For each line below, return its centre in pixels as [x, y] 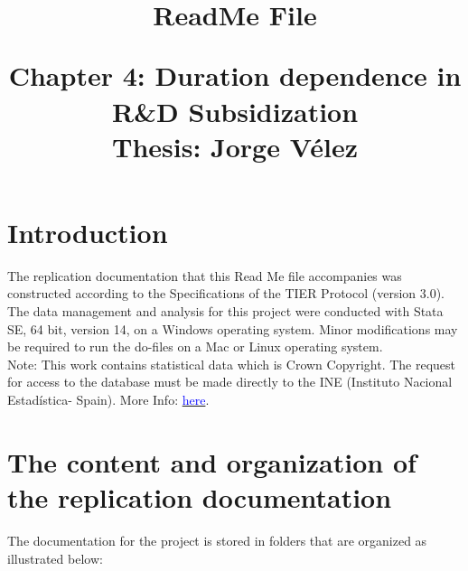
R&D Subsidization [235, 111]
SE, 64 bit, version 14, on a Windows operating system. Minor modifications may [233, 328]
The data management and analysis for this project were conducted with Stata [225, 311]
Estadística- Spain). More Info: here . [108, 400]
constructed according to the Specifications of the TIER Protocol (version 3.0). [226, 293]
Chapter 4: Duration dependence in [235, 75]
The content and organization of [212, 461]
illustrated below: [55, 558]
